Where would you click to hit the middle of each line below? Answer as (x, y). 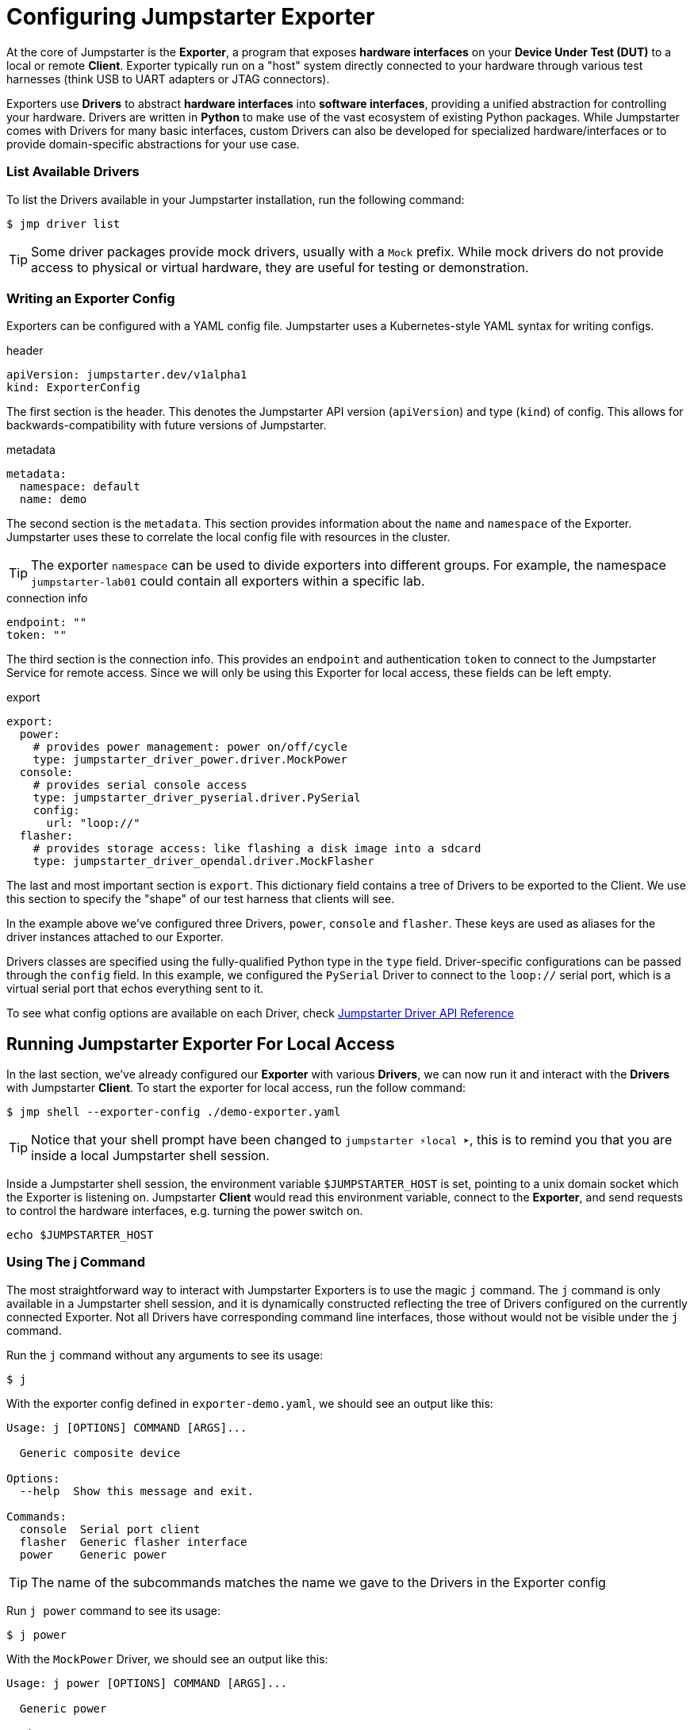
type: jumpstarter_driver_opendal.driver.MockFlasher (203, 861)
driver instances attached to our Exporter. (115, 937)
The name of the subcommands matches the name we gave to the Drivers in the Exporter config (318, 1582)
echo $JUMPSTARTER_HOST (80, 1235)
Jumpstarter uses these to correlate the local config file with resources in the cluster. (228, 537)
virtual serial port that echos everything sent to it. (135, 989)
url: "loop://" (93, 823)
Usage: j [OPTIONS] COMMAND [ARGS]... (127, 1427)
